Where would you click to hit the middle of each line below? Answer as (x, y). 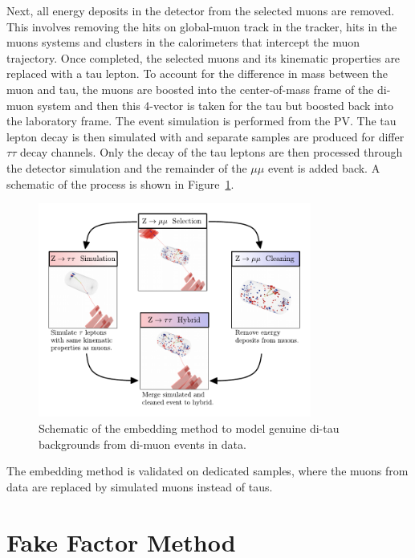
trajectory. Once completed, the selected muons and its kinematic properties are (203, 57)
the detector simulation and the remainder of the (127, 167)
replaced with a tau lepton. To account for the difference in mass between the (197, 73)
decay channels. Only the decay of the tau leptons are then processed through (211, 152)
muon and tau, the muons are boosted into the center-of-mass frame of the (190, 89)
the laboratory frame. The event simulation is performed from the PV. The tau (201, 121)
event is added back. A (324, 167)
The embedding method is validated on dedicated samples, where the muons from (207, 471)
